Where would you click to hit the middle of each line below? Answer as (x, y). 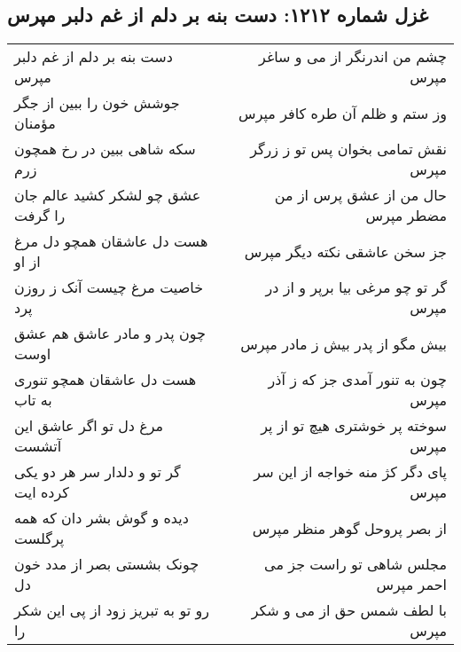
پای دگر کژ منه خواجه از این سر (350, 472)
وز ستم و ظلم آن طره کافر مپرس (343, 113)
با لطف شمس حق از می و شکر (349, 610)
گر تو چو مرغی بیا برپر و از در (356, 287)
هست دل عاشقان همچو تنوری (105, 380)
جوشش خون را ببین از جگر (97, 103)
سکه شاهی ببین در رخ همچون (105, 149)
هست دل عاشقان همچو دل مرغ (111, 241)
